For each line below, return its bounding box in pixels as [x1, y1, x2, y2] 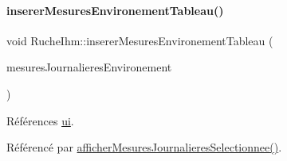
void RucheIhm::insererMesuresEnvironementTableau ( [6, 32, 273, 48]
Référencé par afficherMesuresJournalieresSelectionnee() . [6, 139, 282, 155]
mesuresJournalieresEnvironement [6, 59, 172, 75]
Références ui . [6, 112, 74, 128]
